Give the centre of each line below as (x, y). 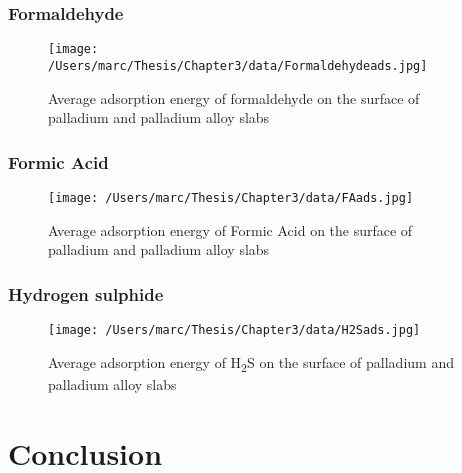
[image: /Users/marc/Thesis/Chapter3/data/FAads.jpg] (231, 197)
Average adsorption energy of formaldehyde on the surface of (234, 97)
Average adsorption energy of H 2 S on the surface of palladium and (251, 363)
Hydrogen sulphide (86, 293)
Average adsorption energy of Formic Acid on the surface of (230, 229)
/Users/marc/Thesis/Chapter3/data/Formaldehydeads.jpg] (238, 65)
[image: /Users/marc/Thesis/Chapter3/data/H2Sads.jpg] (234, 330)
